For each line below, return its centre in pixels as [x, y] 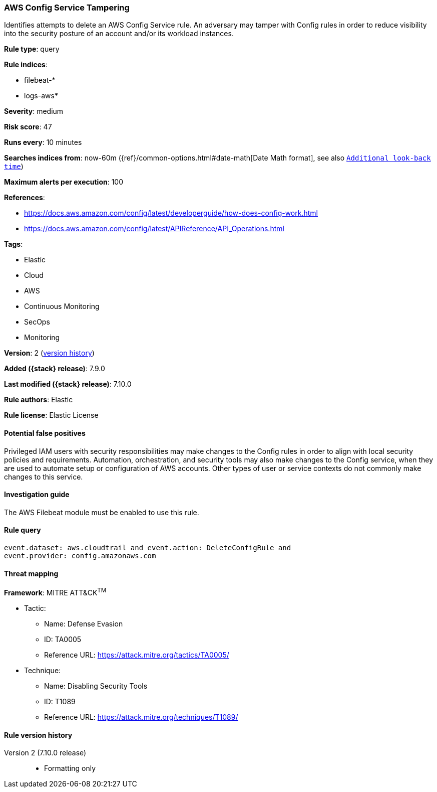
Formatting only [70, 768]
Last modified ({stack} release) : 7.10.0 [68, 384]
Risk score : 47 [28, 127]
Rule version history [38, 735]
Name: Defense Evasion [84, 623]
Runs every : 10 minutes [43, 142]
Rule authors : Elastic [39, 400]
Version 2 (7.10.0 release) [45, 753]
